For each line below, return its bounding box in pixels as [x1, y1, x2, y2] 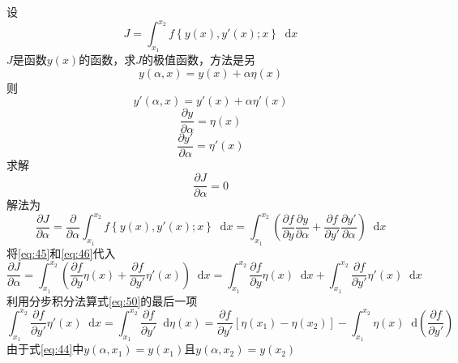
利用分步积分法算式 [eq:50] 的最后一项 [6, 292, 198, 309]
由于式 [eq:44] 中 [6, 340, 84, 357]
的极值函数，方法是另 [141, 51, 255, 68]
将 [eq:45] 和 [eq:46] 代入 [6, 244, 116, 261]
